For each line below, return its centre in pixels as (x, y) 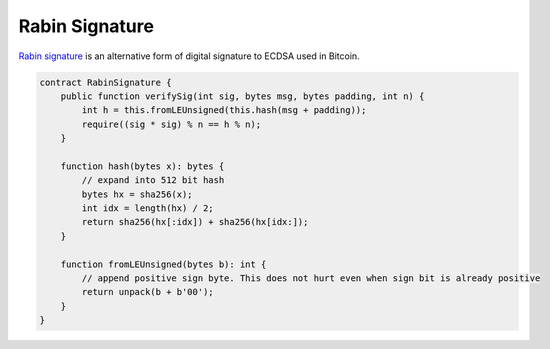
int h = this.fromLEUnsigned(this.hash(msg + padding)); (224, 110)
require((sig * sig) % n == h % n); (171, 124)
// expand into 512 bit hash (153, 180)
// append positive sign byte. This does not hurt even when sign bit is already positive (311, 278)
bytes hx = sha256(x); (137, 194)
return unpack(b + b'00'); (147, 292)
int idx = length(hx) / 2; (147, 208)
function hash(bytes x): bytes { (142, 166)
